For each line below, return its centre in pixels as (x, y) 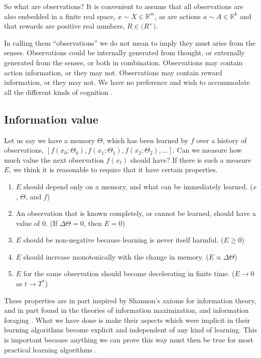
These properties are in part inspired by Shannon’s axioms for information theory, (130, 300)
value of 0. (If (37, 223)
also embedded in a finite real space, (60, 16)
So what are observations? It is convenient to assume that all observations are (124, 6)
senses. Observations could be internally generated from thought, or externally (124, 52)
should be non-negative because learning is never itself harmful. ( (123, 240)
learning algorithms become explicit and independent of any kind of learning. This (130, 330)
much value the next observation (54, 159)
